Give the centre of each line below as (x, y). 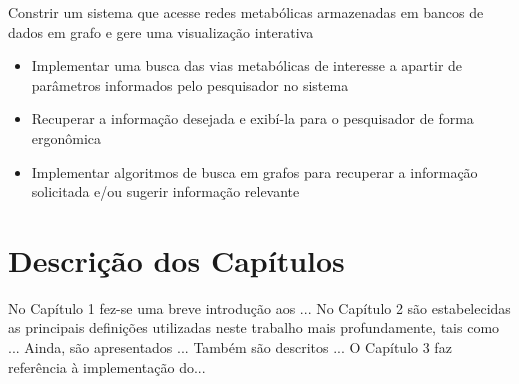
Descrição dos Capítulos (176, 259)
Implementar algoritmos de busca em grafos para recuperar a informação (254, 171)
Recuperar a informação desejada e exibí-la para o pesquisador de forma (252, 118)
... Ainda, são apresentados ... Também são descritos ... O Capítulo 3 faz (230, 347)
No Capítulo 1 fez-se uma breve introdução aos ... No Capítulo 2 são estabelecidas (259, 307)
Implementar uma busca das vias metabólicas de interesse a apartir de (247, 65)
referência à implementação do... (107, 366)
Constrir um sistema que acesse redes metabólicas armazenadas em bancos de (246, 12)
